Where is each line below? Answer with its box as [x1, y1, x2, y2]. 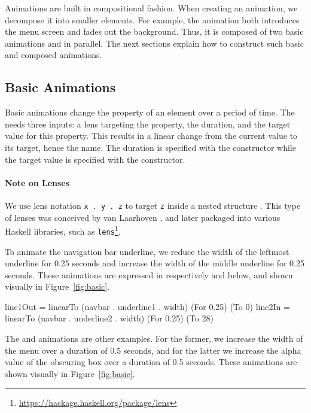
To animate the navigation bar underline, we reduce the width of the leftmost [5, 245, 289, 257]
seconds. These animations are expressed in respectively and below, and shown [5, 268, 293, 281]
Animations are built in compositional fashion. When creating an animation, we [5, 2, 298, 14]
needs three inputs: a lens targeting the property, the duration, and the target [5, 117, 291, 130]
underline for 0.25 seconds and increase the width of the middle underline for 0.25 [5, 257, 304, 269]
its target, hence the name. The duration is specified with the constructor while [5, 141, 296, 153]
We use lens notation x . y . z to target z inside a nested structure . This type [5, 199, 301, 211]
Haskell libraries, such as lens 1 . [5, 223, 121, 237]
